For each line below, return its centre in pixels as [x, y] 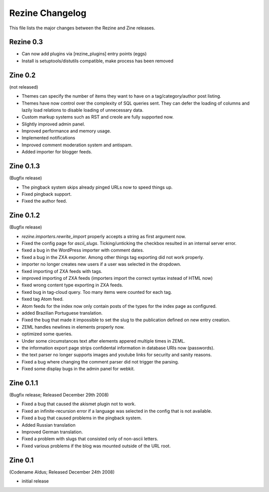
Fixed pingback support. [47, 194]
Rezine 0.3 [26, 42]
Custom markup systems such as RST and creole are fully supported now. [98, 117]
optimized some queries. [47, 334]
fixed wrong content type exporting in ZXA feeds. [72, 285]
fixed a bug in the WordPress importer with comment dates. [83, 250]
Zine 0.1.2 [25, 215]
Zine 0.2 [22, 75]
